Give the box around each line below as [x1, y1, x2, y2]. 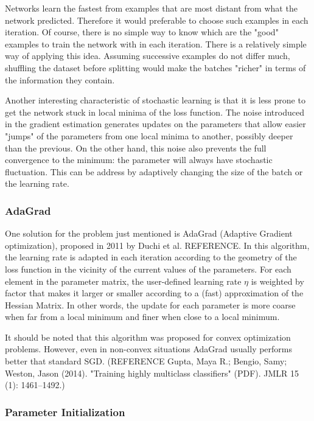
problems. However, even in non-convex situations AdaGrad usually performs [5, 343, 293, 355]
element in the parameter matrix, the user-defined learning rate [5, 274, 242, 287]
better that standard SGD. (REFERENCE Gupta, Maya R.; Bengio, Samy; [5, 355, 287, 367]
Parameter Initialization [5, 404, 125, 419]
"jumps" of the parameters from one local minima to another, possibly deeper [5, 129, 293, 142]
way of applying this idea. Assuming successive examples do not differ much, [5, 49, 290, 62]
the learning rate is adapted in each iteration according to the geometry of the [5, 251, 297, 263]
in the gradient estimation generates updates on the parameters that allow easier [5, 117, 306, 130]
